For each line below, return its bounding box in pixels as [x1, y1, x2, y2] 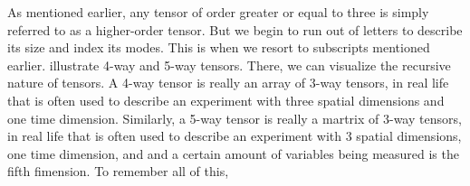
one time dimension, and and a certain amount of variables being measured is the [7, 144, 459, 163]
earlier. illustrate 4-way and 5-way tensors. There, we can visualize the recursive [7, 55, 451, 74]
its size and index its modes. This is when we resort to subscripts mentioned [7, 38, 430, 57]
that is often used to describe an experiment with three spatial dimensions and [7, 90, 445, 109]
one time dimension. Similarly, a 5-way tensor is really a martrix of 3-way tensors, [7, 108, 462, 127]
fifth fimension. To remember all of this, [7, 162, 229, 181]
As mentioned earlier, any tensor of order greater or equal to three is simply [7, 3, 429, 21]
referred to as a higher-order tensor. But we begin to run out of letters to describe [7, 20, 463, 39]
